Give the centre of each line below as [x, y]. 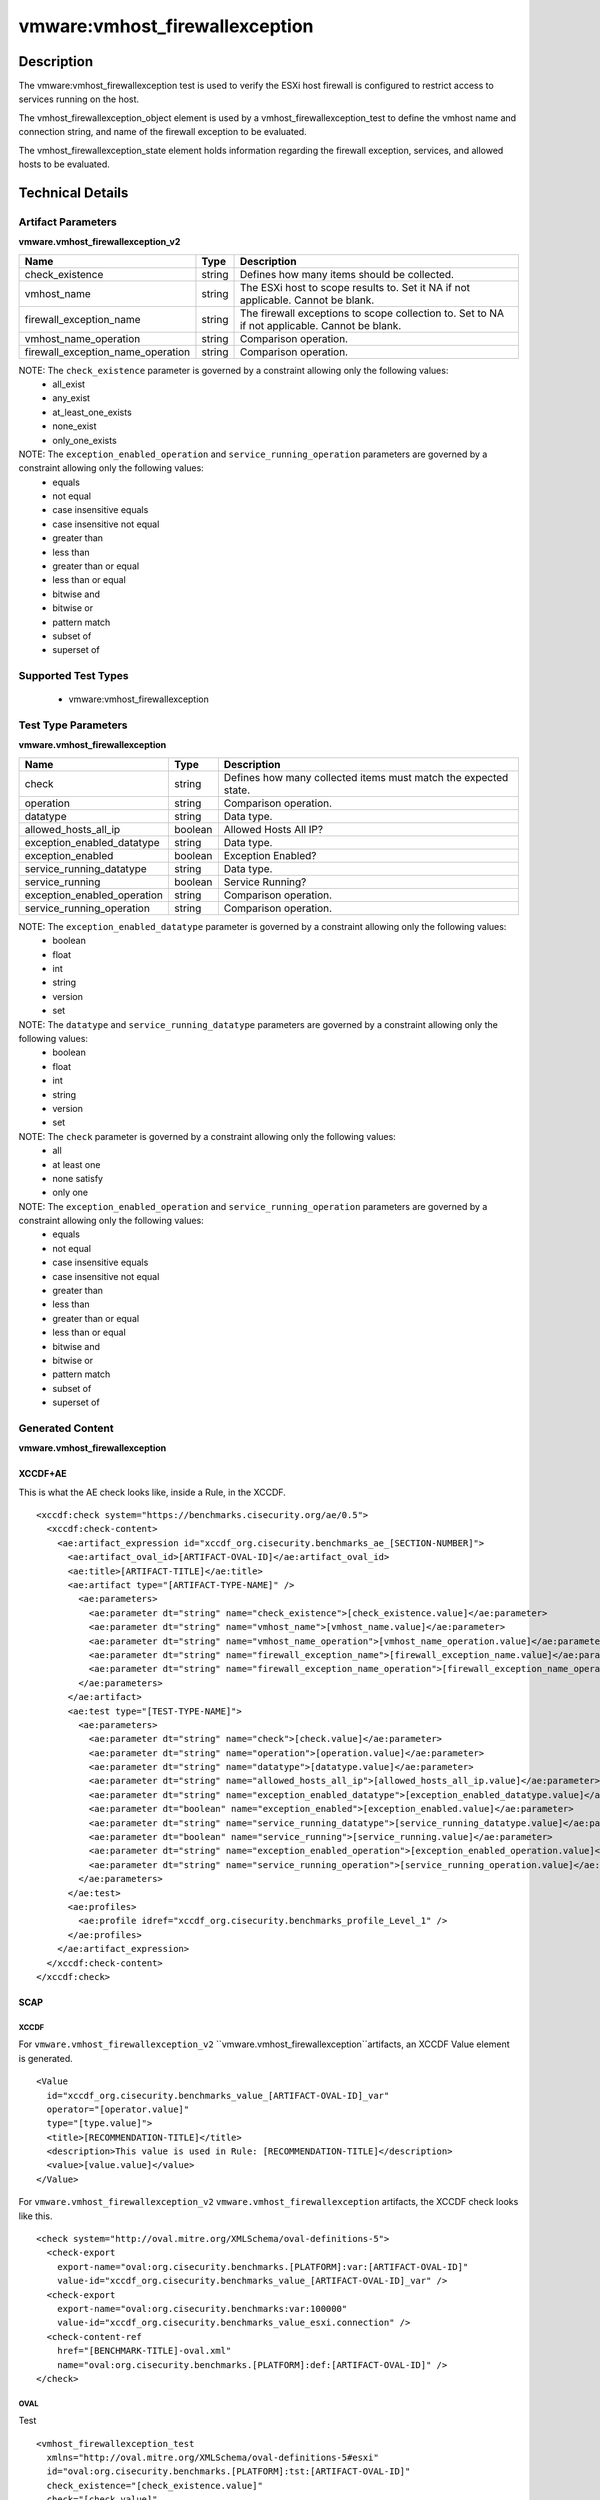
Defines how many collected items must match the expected [366, 777]
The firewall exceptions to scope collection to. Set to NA [372, 313]
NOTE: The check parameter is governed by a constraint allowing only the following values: [207, 1136]
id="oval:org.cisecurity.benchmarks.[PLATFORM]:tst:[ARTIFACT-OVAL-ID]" [228, 2471]
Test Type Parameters [73, 725]
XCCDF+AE [42, 1474]
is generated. [46, 2058]
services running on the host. [79, 99]
